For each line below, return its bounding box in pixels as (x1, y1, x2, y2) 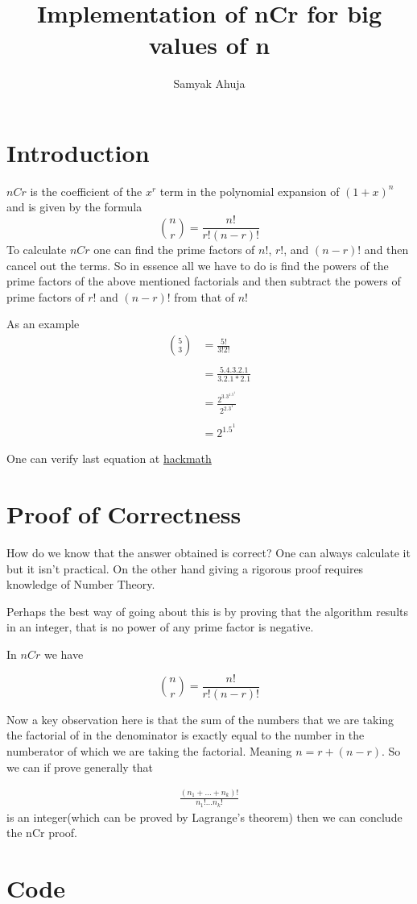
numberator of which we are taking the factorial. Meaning (6, 742, 292, 759)
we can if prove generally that (6, 758, 154, 775)
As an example (6, 315, 80, 332)
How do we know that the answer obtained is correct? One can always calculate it (6, 544, 411, 561)
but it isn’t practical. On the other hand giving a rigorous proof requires (6, 560, 364, 577)
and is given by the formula (6, 198, 142, 215)
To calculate (6, 241, 67, 258)
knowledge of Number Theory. (6, 576, 155, 593)
